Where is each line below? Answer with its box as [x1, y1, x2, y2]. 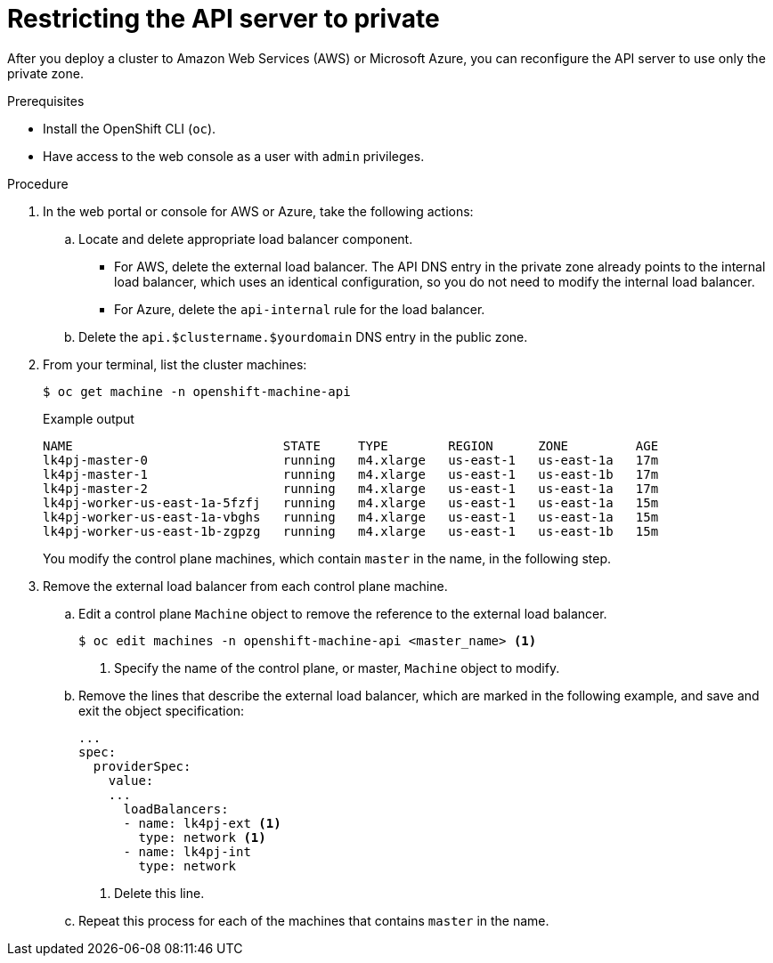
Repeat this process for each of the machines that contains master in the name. [78, 912, 549, 928]
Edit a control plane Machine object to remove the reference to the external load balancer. [78, 605, 607, 621]
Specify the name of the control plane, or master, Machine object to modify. [114, 660, 560, 676]
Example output [43, 410, 134, 426]
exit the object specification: [78, 702, 245, 718]
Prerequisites [7, 93, 85, 109]
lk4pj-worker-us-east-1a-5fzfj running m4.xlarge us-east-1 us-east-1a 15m [43, 495, 659, 510]
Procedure [7, 175, 69, 191]
